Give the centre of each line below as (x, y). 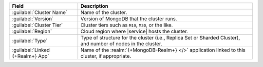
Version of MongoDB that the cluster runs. (129, 19)
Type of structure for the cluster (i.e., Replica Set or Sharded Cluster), (160, 38)
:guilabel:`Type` (30, 41)
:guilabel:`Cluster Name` (40, 12)
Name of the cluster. (104, 12)
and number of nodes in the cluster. (122, 44)
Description (94, 6)
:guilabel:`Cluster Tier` (38, 25)
